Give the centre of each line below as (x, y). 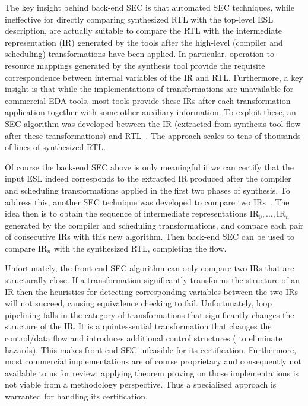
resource (20, 65)
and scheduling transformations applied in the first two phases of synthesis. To (147, 190)
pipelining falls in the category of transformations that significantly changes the (150, 314)
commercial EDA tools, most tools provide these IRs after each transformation (148, 100)
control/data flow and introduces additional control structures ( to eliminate (144, 338)
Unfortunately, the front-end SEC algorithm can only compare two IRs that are (150, 268)
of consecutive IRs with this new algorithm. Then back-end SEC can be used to (150, 237)
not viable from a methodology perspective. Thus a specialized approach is (141, 384)
